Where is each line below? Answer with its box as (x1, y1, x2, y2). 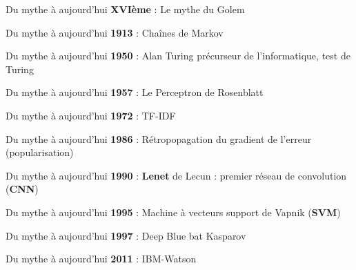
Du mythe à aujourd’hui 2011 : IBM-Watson (6, 251, 197, 266)
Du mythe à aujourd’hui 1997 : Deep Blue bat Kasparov (6, 228, 246, 242)
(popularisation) (6, 145, 74, 160)
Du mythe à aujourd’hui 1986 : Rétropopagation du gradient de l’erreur (6, 131, 312, 146)
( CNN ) (6, 182, 39, 196)
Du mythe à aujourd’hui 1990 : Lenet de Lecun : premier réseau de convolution (6, 168, 347, 182)
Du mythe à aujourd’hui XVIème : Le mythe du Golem (6, 2, 245, 16)
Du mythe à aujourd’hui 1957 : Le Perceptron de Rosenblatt (6, 85, 264, 99)
